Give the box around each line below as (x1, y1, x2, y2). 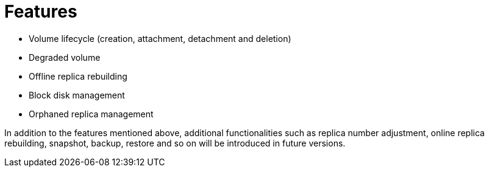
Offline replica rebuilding (29, 71, 127, 81)
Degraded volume (29, 52, 101, 63)
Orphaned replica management (29, 108, 154, 119)
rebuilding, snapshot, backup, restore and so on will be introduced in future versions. (4, 137, 346, 148)
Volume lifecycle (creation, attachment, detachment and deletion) (29, 33, 291, 44)
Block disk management (29, 89, 125, 100)
